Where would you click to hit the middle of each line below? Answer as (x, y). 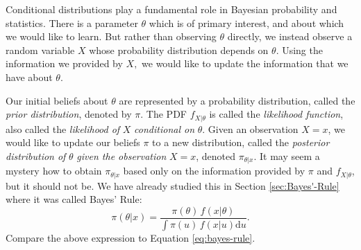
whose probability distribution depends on (179, 50)
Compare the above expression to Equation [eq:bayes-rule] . (131, 237)
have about (29, 77)
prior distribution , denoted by (69, 114)
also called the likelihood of (63, 128)
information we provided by (64, 63)
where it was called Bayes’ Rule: (74, 199)
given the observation (121, 155)
